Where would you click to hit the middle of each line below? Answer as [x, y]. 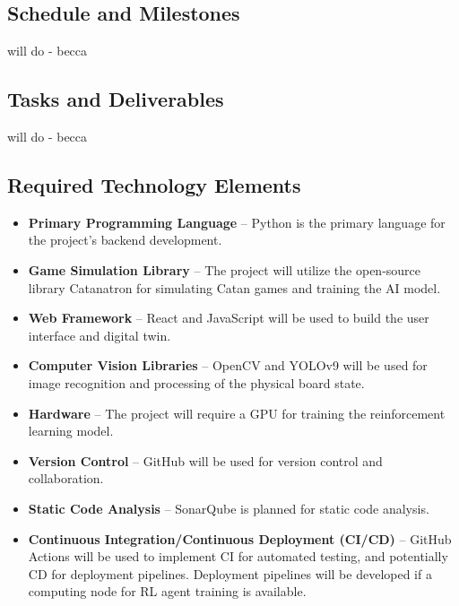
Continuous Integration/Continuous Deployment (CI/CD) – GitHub [240, 538]
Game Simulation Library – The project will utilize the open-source [225, 269]
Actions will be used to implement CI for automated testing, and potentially [238, 556]
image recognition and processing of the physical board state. [196, 382]
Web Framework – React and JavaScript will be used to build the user [229, 318]
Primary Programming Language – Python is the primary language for [237, 222]
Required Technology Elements [154, 184]
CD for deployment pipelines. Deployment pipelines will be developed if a [230, 573]
